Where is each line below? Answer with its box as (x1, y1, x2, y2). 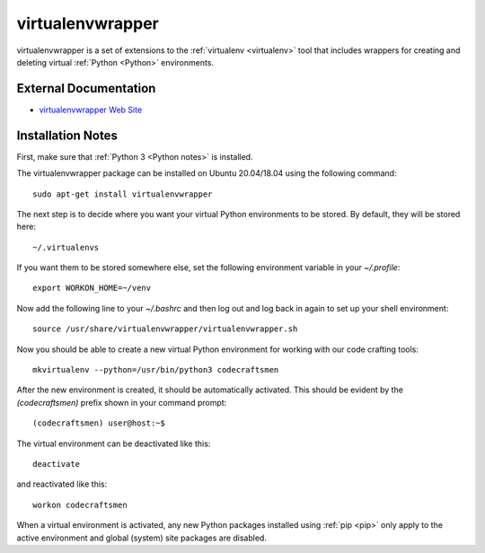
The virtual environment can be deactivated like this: (16, 438, 211, 449)
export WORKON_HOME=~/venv (32, 283, 152, 294)
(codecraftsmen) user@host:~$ (32, 418, 166, 428)
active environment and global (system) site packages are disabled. (16, 532, 267, 543)
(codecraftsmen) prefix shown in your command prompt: (16, 397, 227, 408)
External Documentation (16, 81, 156, 96)
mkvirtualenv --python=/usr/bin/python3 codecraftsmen (32, 364, 279, 375)
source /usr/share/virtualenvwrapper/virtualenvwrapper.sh (32, 324, 298, 334)
